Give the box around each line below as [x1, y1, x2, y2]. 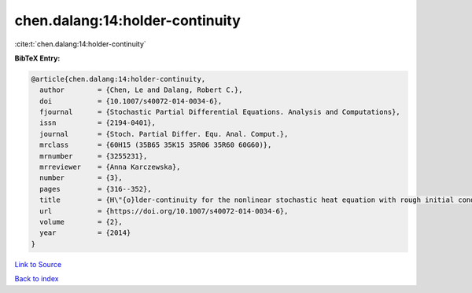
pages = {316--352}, [39, 185, 153, 193]
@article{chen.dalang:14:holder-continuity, [31, 75, 206, 83]
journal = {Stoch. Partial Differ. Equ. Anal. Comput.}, [39, 130, 289, 138]
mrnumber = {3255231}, [39, 152, 148, 160]
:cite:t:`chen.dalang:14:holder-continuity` [14, 39, 147, 49]
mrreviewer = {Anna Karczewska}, [39, 163, 181, 172]
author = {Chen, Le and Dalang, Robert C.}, [39, 86, 243, 94]
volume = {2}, [39, 218, 124, 226]
